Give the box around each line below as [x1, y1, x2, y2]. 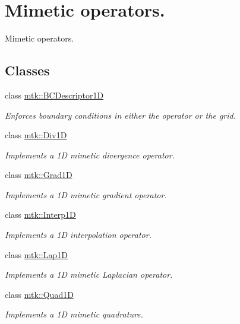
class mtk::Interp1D [5, 208, 76, 221]
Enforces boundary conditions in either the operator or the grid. [5, 109, 236, 121]
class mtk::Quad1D [5, 288, 74, 300]
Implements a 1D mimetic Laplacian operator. [5, 268, 173, 281]
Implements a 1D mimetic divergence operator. [5, 148, 175, 161]
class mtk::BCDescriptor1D [5, 88, 104, 101]
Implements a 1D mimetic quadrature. [5, 308, 143, 320]
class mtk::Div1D [5, 129, 67, 141]
